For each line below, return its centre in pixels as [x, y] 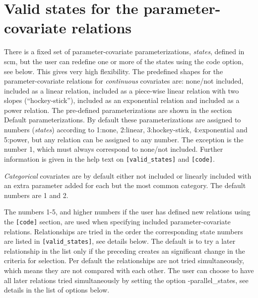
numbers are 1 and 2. [36, 195]
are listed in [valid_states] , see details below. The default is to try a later [120, 241]
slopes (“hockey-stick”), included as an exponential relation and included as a [122, 100]
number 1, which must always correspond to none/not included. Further [114, 149]
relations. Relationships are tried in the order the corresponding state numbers [124, 231]
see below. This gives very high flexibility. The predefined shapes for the [114, 71]
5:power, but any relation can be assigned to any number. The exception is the [124, 139]
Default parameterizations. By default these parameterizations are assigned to [123, 120]
